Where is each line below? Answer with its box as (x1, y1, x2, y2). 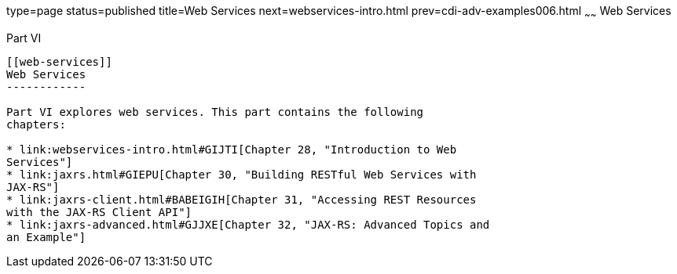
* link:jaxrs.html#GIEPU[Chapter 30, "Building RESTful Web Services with (6, 168, 477, 181)
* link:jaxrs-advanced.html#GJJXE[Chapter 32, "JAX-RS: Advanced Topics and (6, 218, 490, 231)
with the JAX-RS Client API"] (6, 205, 192, 218)
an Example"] (6, 230, 86, 243)
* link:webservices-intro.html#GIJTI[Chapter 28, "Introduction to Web (6, 142, 457, 156)
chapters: (6, 117, 66, 131)
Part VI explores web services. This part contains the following (6, 105, 424, 118)
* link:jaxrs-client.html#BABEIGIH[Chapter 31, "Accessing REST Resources (6, 193, 477, 206)
